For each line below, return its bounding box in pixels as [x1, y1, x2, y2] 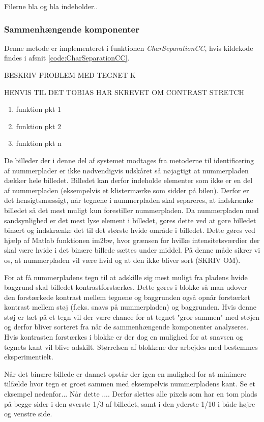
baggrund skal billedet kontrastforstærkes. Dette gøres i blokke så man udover [4, 282, 247, 292]
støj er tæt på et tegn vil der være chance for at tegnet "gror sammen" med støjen [4, 311, 260, 322]
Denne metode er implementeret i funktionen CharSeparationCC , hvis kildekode [4, 42, 253, 53]
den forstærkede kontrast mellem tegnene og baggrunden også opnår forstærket [4, 291, 250, 302]
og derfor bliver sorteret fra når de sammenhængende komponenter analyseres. [4, 321, 249, 332]
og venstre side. [4, 408, 52, 419]
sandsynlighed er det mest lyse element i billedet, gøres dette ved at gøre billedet [4, 215, 256, 225]
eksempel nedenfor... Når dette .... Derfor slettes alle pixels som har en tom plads [4, 388, 257, 399]
